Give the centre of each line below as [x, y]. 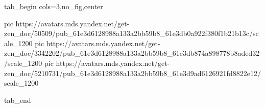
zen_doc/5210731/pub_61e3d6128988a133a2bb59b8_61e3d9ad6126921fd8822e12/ [132, 73]
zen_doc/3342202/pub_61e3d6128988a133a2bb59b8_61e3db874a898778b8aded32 [132, 53]
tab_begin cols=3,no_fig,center [54, 6]
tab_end [18, 100]
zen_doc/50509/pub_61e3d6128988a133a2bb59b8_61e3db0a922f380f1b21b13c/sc [131, 33]
